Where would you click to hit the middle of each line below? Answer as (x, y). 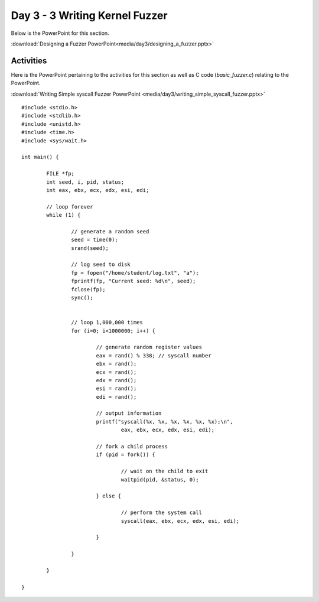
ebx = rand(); (116, 364)
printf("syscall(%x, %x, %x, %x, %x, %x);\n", (165, 422)
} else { (108, 496)
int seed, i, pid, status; (85, 182)
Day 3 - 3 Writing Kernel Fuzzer (89, 15)
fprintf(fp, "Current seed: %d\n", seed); (134, 281)
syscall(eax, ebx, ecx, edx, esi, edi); (180, 521)
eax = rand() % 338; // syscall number (154, 355)
